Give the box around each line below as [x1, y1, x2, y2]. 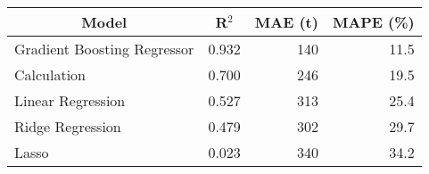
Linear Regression [14, 90, 126, 111]
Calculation [14, 64, 87, 85]
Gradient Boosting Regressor [14, 38, 194, 59]
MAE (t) [254, 12, 318, 32]
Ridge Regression [14, 116, 121, 137]
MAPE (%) [332, 12, 415, 32]
